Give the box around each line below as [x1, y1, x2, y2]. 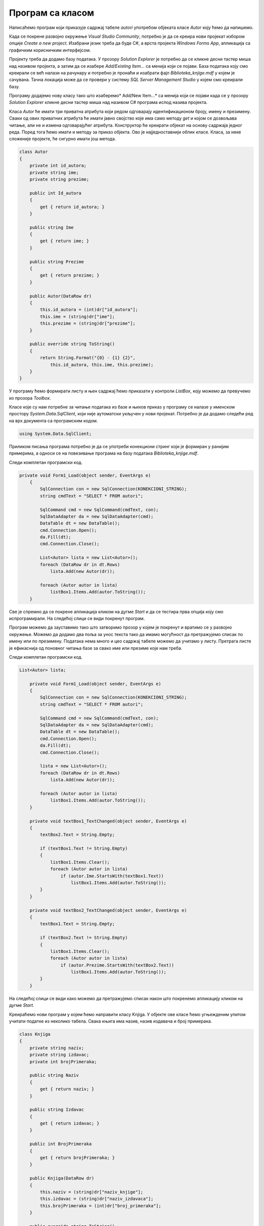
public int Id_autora [29, 190, 82, 196]
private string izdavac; [29, 1052, 89, 1058]
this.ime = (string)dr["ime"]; [40, 314, 115, 319]
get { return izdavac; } [40, 1121, 100, 1126]
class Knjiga [19, 1031, 51, 1037]
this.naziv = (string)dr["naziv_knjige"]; [40, 1189, 144, 1195]
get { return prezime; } [40, 273, 100, 278]
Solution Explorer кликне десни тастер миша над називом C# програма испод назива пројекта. [9, 100, 208, 105]
